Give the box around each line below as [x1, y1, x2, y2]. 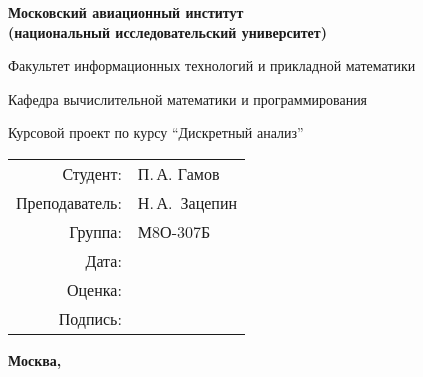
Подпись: [58, 306, 122, 330]
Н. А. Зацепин [137, 190, 238, 214]
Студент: [62, 161, 122, 185]
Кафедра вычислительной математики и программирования [8, 88, 368, 109]
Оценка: [66, 277, 122, 301]
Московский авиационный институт [8, 2, 244, 22]
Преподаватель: [16, 190, 122, 214]
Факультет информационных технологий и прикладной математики [8, 55, 416, 76]
